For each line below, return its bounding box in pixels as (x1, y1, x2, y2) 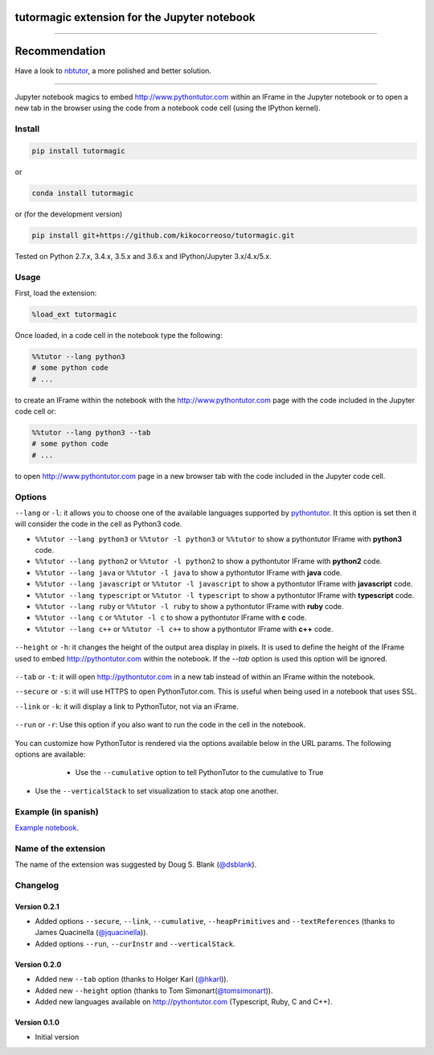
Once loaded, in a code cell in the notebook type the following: (14, 330, 223, 340)
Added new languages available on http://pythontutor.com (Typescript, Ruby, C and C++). (35, 996, 333, 1006)
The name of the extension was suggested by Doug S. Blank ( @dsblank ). (14, 859, 257, 869)
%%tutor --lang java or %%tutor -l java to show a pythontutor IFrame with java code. (35, 567, 342, 577)
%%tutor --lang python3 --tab (31, 428, 151, 438)
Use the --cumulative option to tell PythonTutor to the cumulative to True (75, 768, 324, 777)
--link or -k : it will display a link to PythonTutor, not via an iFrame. (14, 701, 239, 711)
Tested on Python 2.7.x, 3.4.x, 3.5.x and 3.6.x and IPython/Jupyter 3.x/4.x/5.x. (14, 251, 272, 261)
